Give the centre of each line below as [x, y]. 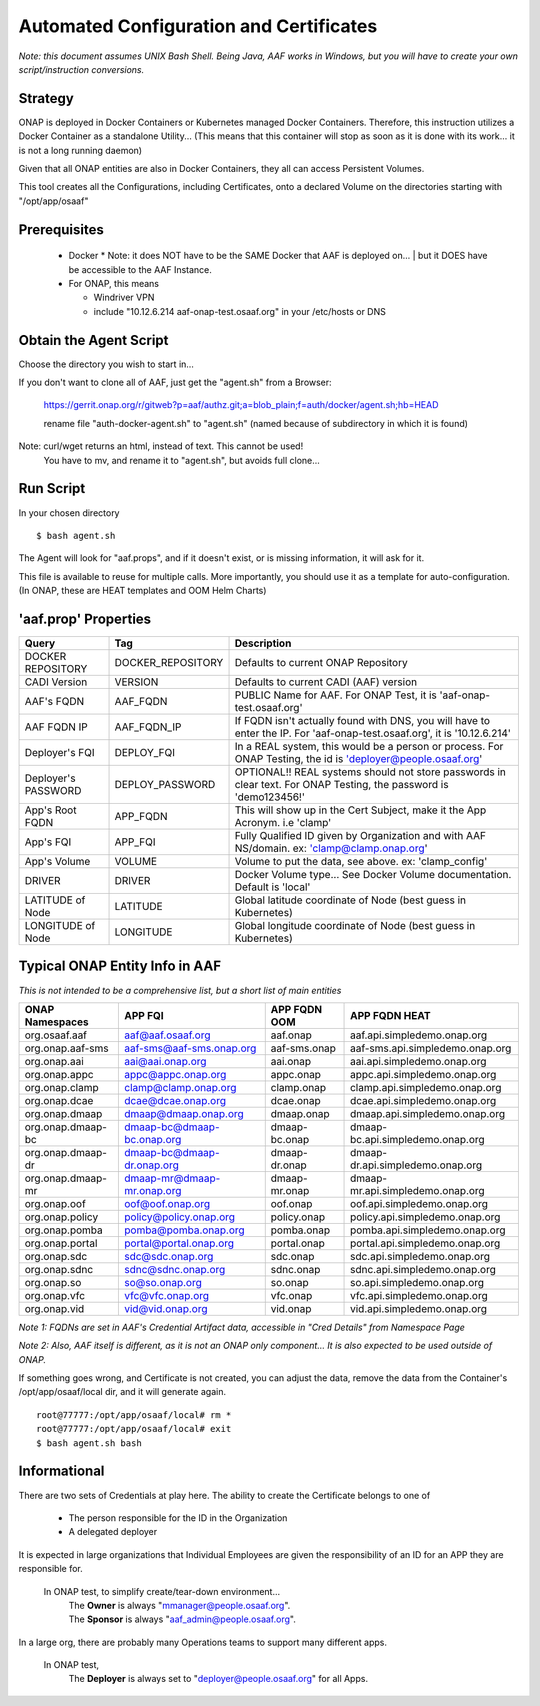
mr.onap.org [152, 1190]
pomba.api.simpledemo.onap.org [428, 1230]
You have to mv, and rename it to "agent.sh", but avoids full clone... [181, 460]
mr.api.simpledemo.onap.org [417, 1190]
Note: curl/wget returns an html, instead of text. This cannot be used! [161, 446]
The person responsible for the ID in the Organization [178, 1517]
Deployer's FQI [59, 752]
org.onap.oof [55, 1203]
